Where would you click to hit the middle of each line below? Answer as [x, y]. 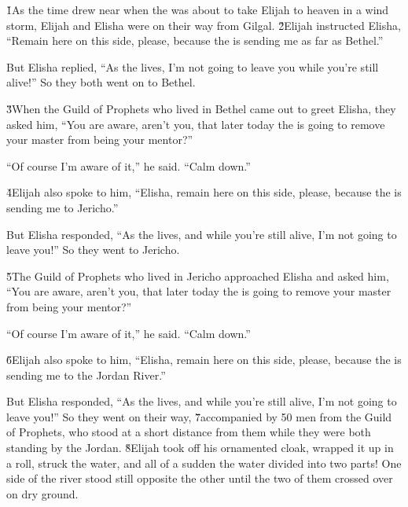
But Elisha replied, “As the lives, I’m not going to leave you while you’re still [193, 66]
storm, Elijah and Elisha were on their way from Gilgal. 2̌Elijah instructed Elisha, [204, 25]
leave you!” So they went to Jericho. [93, 250]
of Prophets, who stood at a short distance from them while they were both [189, 432]
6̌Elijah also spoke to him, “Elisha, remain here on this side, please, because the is [204, 360]
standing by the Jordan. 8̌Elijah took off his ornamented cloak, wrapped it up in [200, 448]
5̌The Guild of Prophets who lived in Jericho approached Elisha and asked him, [198, 276]
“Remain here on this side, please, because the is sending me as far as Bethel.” [195, 40]
